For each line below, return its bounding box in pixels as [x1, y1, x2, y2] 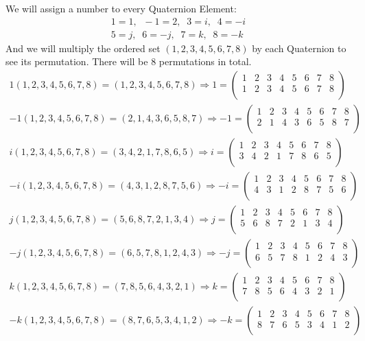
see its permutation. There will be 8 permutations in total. [5, 54, 252, 69]
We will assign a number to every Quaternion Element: [5, 1, 237, 15]
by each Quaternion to [252, 40, 346, 55]
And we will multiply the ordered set [5, 40, 161, 55]
